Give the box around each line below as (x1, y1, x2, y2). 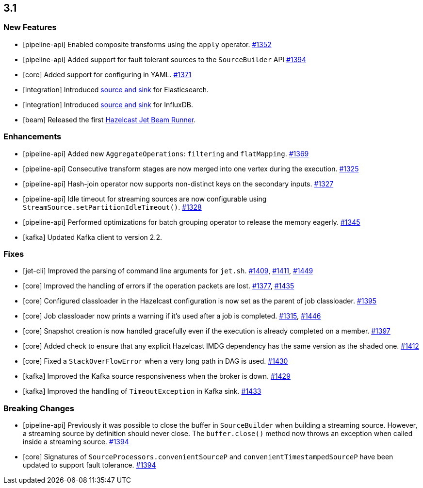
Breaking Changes (3, 403, 75, 413)
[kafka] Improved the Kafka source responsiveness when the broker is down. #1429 (23, 372, 291, 381)
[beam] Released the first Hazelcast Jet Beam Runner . (23, 115, 196, 124)
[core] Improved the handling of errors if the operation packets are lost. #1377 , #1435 (23, 282, 294, 290)
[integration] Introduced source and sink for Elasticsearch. (23, 85, 209, 94)
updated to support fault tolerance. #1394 (23, 461, 156, 470)
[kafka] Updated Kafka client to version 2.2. (23, 233, 162, 241)
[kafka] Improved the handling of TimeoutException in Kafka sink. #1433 (23, 387, 261, 396)
